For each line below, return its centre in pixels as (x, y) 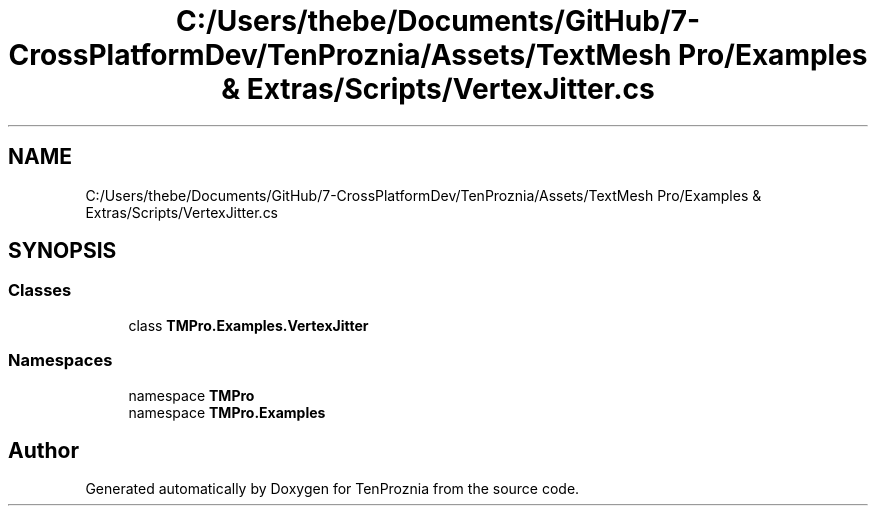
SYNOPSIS (62, 251)
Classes (40, 290)
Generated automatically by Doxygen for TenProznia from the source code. (332, 489)
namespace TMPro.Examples (227, 412)
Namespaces (60, 360)
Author (43, 450)
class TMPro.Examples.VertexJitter (248, 325)
